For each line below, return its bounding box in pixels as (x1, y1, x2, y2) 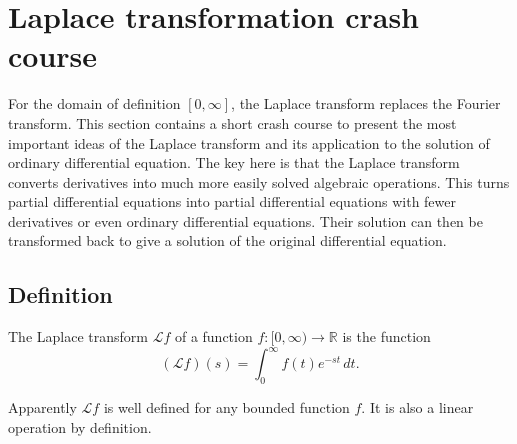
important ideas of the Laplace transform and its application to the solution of (8, 132, 490, 153)
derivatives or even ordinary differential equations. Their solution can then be (8, 210, 483, 231)
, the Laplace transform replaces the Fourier (231, 93, 501, 114)
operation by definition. (8, 416, 152, 437)
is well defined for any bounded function (103, 397, 350, 418)
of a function (174, 326, 253, 347)
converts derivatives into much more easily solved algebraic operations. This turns (8, 171, 510, 192)
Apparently (8, 397, 77, 418)
